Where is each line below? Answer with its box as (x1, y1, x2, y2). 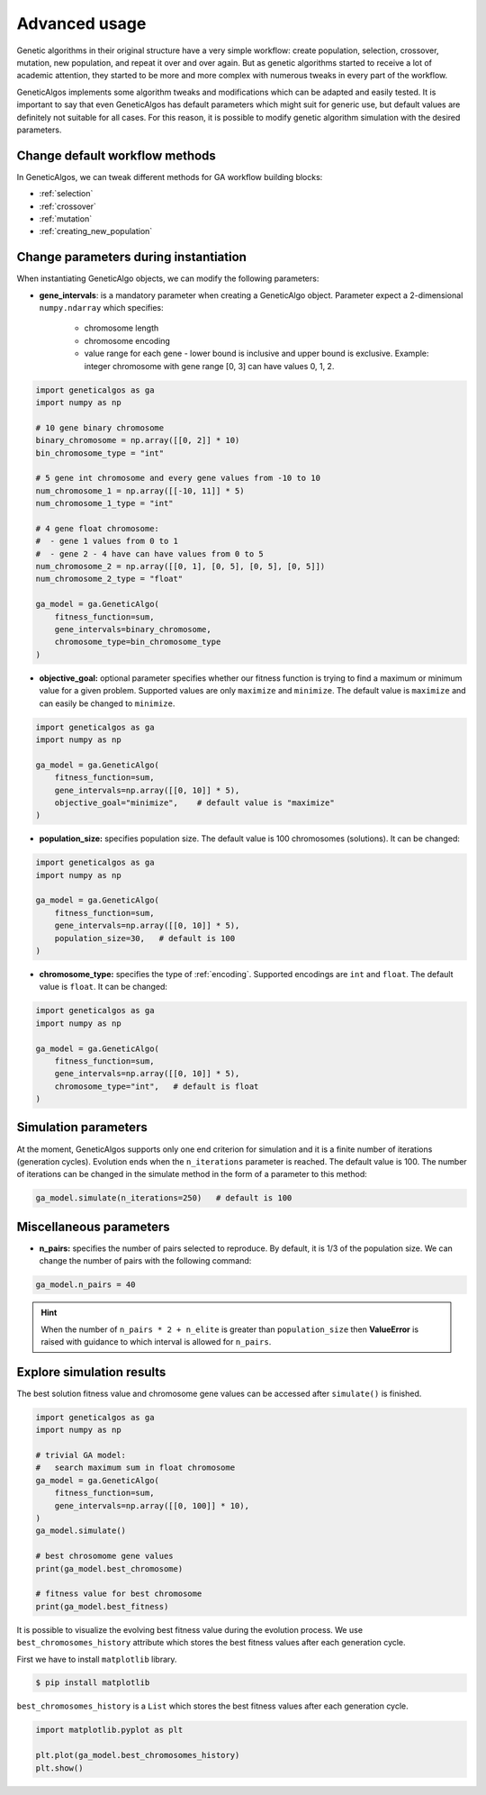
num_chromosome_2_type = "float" (35, 574, 184, 585)
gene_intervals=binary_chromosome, (54, 624, 211, 635)
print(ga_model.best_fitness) (35, 1601, 169, 1611)
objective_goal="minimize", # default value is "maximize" (54, 797, 335, 808)
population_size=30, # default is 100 (54, 933, 236, 943)
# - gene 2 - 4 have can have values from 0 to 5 (35, 548, 265, 558)
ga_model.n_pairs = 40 (35, 1280, 136, 1290)
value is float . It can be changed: (39, 982, 168, 993)
